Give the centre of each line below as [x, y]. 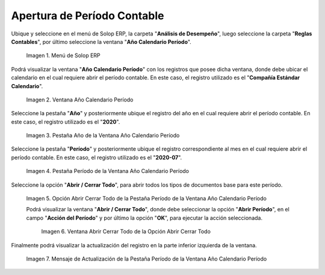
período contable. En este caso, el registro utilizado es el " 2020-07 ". [97, 157]
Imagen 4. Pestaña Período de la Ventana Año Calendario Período [108, 171]
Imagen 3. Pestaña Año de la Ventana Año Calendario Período [103, 136]
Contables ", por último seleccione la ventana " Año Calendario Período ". [101, 41]
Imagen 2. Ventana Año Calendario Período [80, 100]
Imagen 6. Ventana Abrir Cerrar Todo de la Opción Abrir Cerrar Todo [126, 232]
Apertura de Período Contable [88, 16]
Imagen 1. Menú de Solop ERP [63, 56]
